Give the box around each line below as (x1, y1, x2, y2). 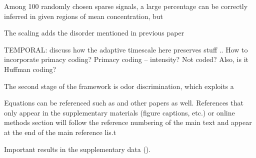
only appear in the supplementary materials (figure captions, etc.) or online (4, 107, 235, 117)
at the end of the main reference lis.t (4, 126, 116, 137)
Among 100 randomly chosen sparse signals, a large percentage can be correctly (4, 1, 248, 11)
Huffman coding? (4, 63, 56, 74)
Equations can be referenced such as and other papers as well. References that (4, 97, 243, 108)
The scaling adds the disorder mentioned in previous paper (4, 27, 184, 38)
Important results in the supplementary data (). (4, 143, 151, 154)
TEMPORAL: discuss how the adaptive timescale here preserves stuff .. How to (4, 44, 248, 54)
